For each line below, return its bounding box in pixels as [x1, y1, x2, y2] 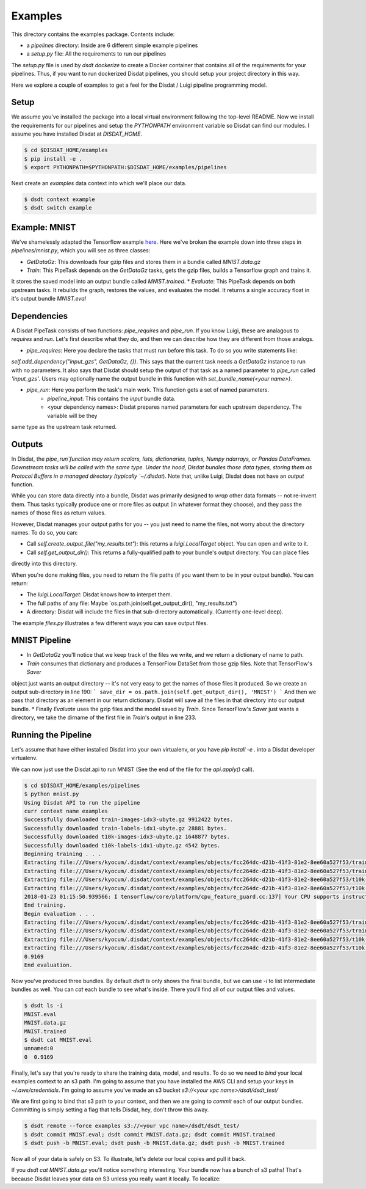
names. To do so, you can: [11, 529, 78, 536]
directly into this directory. [11, 560, 77, 568]
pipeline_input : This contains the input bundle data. [47, 395, 176, 402]
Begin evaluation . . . [24, 910, 96, 917]
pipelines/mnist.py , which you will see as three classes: [11, 247, 151, 254]
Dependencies [11, 310, 68, 321]
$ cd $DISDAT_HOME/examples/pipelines [24, 782, 140, 789]
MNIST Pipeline [11, 635, 71, 646]
